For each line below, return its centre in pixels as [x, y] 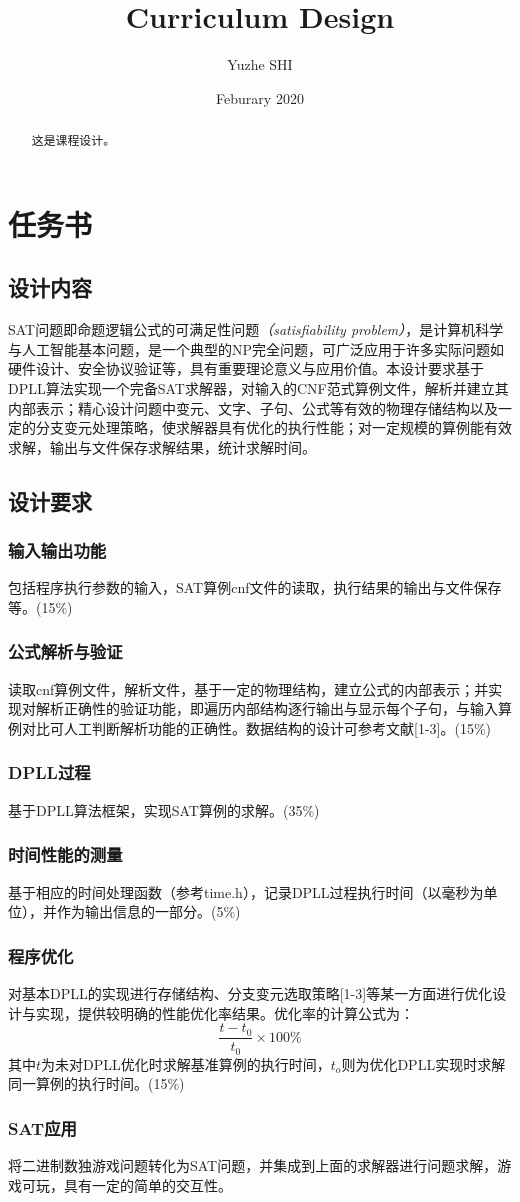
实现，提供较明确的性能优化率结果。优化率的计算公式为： [224, 1012]
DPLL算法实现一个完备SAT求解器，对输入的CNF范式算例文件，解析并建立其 [258, 387]
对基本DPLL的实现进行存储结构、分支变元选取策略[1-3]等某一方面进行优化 [250, 992]
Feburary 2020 [260, 97]
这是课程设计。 [73, 140]
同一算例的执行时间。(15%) [96, 1083]
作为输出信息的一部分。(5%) [148, 911]
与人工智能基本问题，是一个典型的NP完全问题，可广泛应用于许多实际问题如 [256, 348]
